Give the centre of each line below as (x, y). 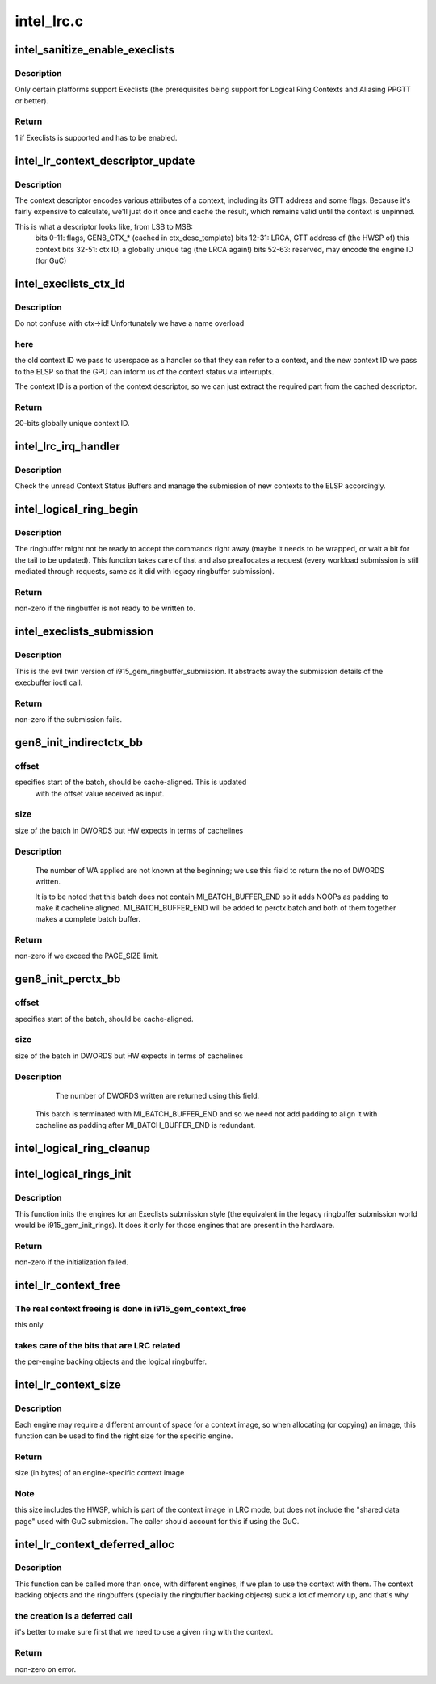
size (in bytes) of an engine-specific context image (100, 1473)
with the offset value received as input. (100, 793)
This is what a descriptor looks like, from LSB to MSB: (104, 226)
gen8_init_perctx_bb (68, 979)
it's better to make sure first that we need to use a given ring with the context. (144, 1632)
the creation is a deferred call (73, 1616)
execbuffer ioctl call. (49, 682)
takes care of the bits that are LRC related (98, 1346)
